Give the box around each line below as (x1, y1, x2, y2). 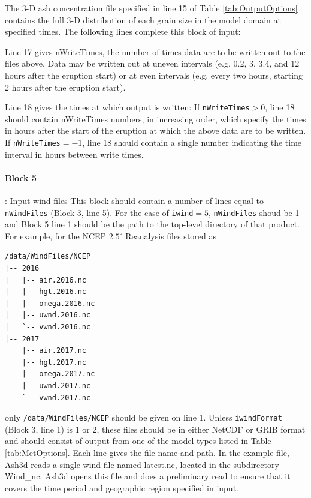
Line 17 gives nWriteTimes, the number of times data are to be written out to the (5, 45, 306, 58)
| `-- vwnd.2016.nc (5, 323, 91, 332)
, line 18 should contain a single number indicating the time (82, 136, 302, 148)
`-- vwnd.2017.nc (22, 393, 91, 402)
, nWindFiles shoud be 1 (209, 206, 300, 218)
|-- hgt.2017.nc (22, 358, 87, 367)
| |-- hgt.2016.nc (5, 287, 87, 296)
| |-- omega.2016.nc (5, 299, 95, 308)
